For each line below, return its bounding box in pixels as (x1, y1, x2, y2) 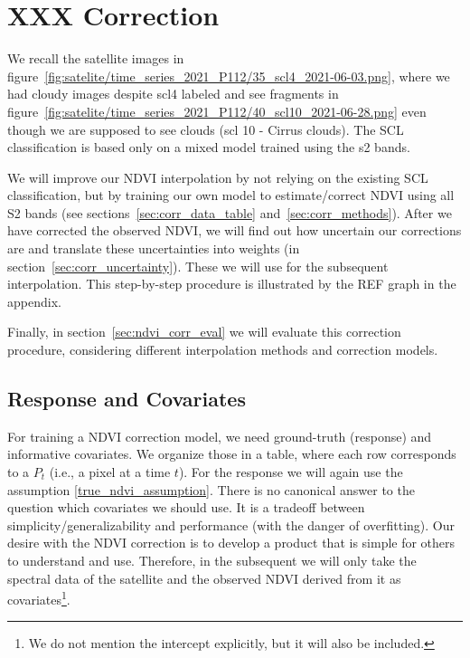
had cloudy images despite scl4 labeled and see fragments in (7, 84, 339, 103)
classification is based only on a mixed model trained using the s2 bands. (7, 138, 410, 157)
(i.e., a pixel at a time (49, 463, 171, 482)
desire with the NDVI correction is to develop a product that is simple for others (7, 533, 456, 552)
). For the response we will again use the (178, 463, 403, 482)
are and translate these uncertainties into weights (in (7, 239, 300, 258)
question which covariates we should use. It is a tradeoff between (7, 498, 365, 517)
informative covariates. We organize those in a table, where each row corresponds (7, 444, 456, 463)
